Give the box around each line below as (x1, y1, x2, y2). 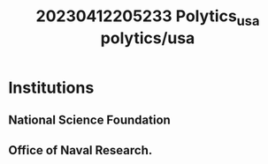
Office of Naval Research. (8, 143, 153, 158)
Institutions (8, 78, 95, 98)
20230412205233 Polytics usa (35, 6, 260, 29)
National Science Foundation (8, 113, 172, 128)
